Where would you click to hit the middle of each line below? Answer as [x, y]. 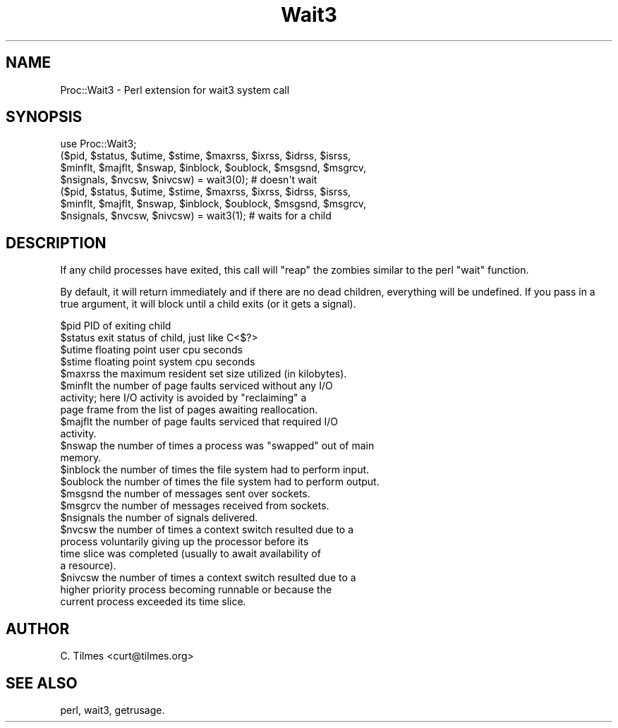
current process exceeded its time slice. [153, 602]
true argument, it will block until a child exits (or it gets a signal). [208, 304]
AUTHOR [38, 629]
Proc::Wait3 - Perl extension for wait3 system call [175, 90]
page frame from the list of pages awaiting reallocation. [189, 410]
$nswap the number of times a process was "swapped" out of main [217, 446]
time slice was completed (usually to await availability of [190, 554]
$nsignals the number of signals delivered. [159, 518]
